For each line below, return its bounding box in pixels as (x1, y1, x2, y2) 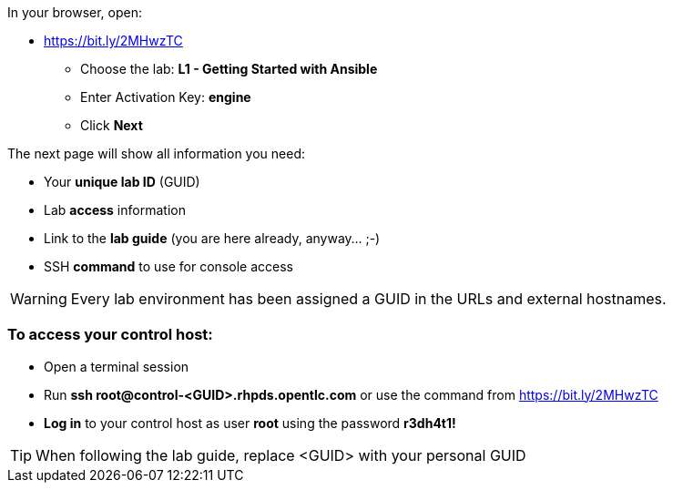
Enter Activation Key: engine (80, 89, 251, 105)
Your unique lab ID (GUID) (44, 174, 200, 189)
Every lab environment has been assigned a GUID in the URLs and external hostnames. (70, 290, 667, 308)
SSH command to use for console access (44, 259, 293, 274)
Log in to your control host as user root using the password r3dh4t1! (44, 414, 456, 431)
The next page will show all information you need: (7, 146, 305, 161)
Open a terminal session (44, 358, 189, 374)
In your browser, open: (7, 5, 143, 20)
